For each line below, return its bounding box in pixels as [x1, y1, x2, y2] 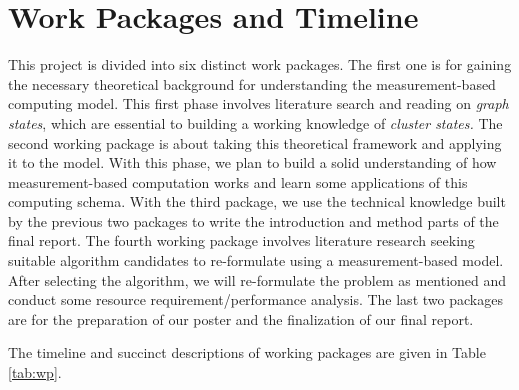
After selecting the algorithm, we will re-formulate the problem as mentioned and [8, 269, 507, 290]
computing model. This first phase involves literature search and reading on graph [8, 93, 509, 114]
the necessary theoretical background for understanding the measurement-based [8, 73, 496, 94]
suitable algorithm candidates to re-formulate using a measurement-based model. [8, 250, 504, 271]
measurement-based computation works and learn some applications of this [8, 171, 468, 192]
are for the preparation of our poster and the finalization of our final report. [8, 308, 474, 329]
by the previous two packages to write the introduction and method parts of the [8, 210, 499, 231]
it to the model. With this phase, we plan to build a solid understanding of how [8, 152, 497, 173]
